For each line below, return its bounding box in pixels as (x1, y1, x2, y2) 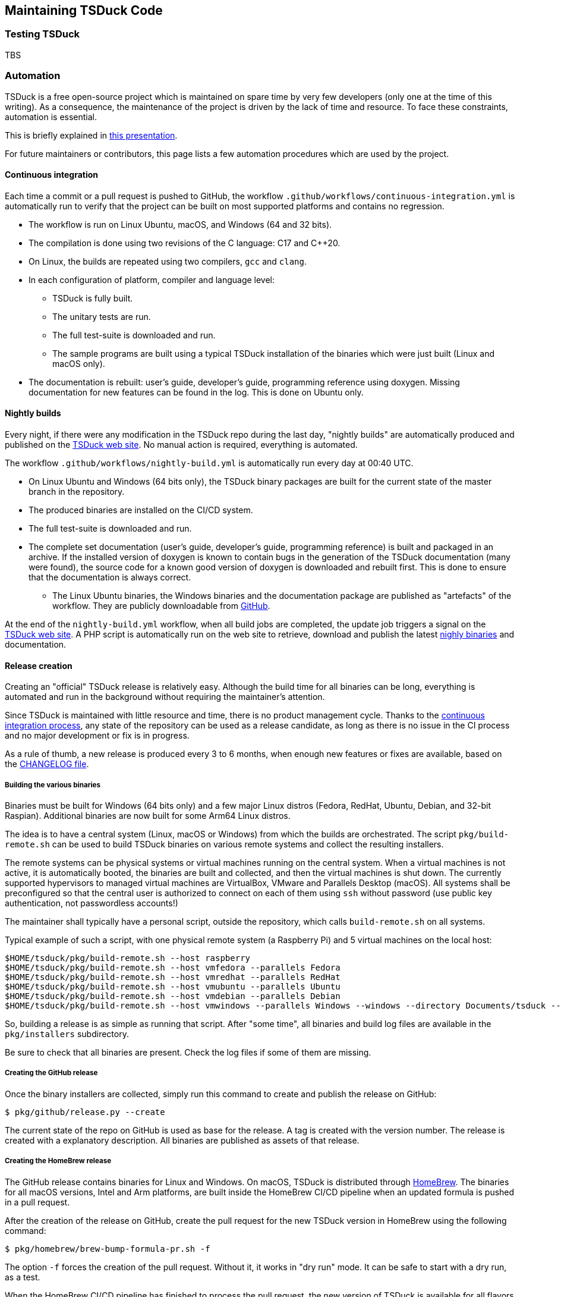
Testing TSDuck (5, 28, 80, 40)
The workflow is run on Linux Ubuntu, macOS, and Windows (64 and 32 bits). (29, 219, 332, 230)
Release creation (5, 660, 73, 671)
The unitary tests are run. (52, 311, 151, 322)
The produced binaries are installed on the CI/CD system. (29, 504, 253, 515)
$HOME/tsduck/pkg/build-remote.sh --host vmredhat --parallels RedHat (5, 972, 341, 982)
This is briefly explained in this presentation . (5, 130, 178, 140)
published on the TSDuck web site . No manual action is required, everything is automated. (5, 439, 358, 450)
